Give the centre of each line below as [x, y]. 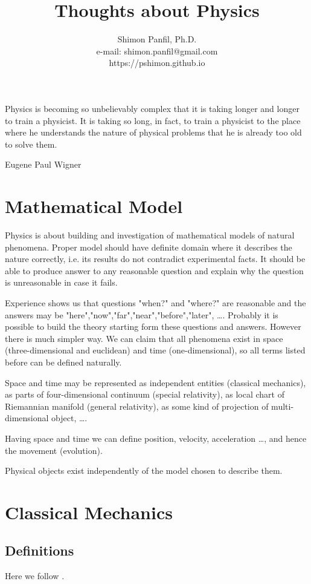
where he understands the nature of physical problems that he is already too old [153, 132]
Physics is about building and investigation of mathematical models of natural [150, 235]
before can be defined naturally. [63, 362]
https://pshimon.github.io [157, 63]
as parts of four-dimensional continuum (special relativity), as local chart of [145, 394]
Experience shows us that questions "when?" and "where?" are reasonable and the [155, 302]
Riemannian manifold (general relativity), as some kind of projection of [137, 406]
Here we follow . [35, 576]
